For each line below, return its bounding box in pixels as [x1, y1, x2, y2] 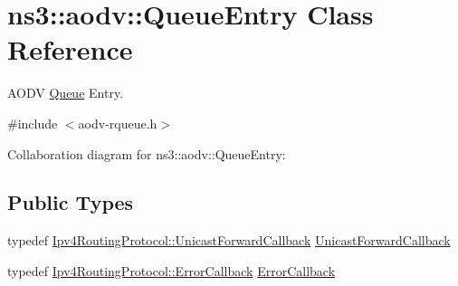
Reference [7, 31, 133, 68]
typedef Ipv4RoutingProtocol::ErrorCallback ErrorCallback [7, 261, 336, 280]
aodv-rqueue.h [78, 113, 157, 132]
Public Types [7, 188, 134, 216]
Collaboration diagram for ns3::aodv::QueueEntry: [7, 144, 286, 163]
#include [7, 113, 58, 132]
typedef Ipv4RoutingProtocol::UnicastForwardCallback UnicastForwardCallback [7, 231, 451, 250]
